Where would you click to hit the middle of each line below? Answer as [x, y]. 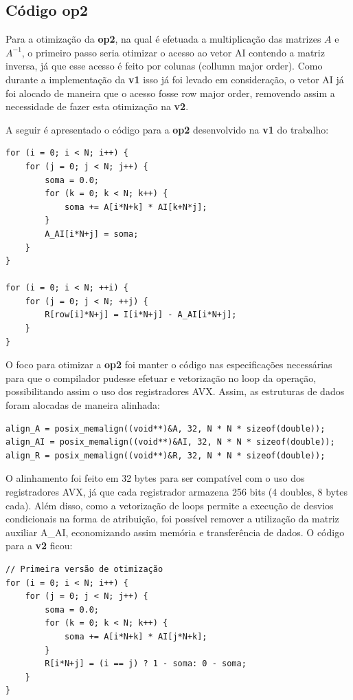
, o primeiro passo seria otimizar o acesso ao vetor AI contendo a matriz [173, 52]
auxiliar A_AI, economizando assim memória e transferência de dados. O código [175, 532]
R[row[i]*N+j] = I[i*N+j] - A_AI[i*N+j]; [141, 315]
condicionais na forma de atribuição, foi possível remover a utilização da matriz [172, 519]
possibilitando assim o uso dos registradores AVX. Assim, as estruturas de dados [175, 391]
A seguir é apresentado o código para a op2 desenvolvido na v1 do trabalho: [167, 129]
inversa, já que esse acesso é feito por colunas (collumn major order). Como [164, 66]
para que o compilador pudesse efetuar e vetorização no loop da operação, [161, 378]
